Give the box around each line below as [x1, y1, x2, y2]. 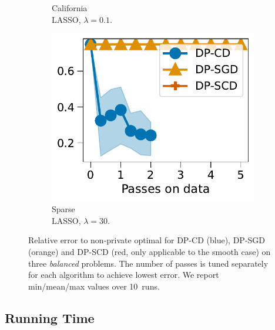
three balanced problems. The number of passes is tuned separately [28, 257, 269, 269]
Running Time [5, 308, 95, 326]
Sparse [52, 203, 75, 215]
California [52, 2, 88, 13]
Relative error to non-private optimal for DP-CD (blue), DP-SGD [28, 234, 266, 246]
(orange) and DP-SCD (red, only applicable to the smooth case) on [28, 245, 271, 257]
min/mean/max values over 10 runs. [28, 280, 160, 292]
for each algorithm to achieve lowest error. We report [28, 268, 219, 281]
